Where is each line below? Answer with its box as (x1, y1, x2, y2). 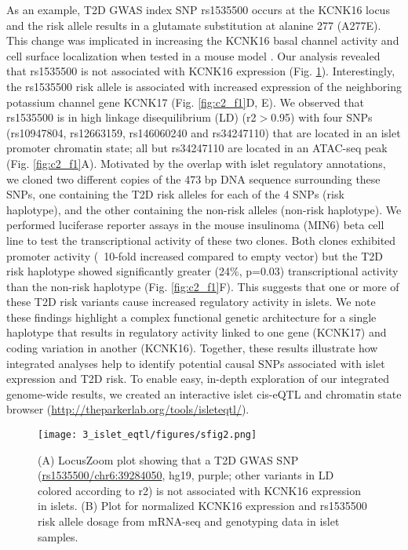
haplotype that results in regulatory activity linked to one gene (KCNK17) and (6, 324, 387, 341)
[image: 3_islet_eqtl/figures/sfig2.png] (38, 429, 257, 441)
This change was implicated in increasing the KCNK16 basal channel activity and (6, 32, 399, 49)
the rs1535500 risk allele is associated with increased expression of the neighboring (6, 78, 403, 94)
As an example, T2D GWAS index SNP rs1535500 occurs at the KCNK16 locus (6, 2, 390, 17)
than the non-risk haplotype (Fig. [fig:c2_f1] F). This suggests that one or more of (6, 278, 399, 294)
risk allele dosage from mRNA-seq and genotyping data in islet (38, 513, 340, 530)
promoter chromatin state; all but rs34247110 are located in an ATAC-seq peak (6, 140, 388, 156)
